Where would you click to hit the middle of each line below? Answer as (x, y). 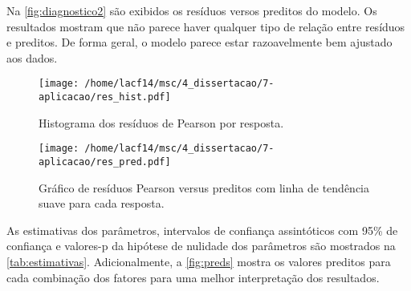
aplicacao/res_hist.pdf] (105, 97)
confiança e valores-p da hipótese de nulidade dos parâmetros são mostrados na (201, 246)
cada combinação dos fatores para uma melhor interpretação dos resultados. (193, 277)
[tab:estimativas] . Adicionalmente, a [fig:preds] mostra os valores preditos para (199, 261)
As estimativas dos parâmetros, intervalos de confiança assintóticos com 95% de (202, 230)
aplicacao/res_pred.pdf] (105, 162)
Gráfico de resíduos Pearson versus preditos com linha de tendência (204, 187)
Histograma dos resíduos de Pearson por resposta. (161, 122)
